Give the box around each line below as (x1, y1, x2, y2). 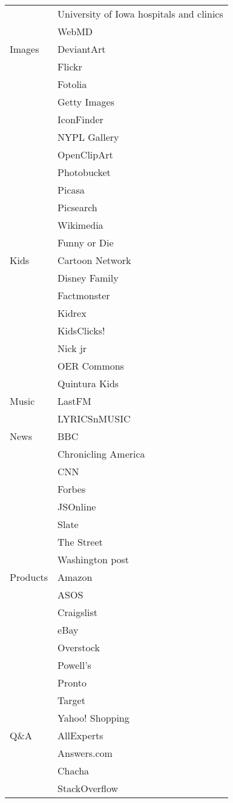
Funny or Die (57, 235, 114, 249)
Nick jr (57, 341, 87, 355)
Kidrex (57, 306, 87, 320)
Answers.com (57, 746, 113, 760)
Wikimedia (57, 218, 103, 232)
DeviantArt (57, 42, 106, 56)
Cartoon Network (57, 253, 131, 267)
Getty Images (57, 95, 114, 109)
